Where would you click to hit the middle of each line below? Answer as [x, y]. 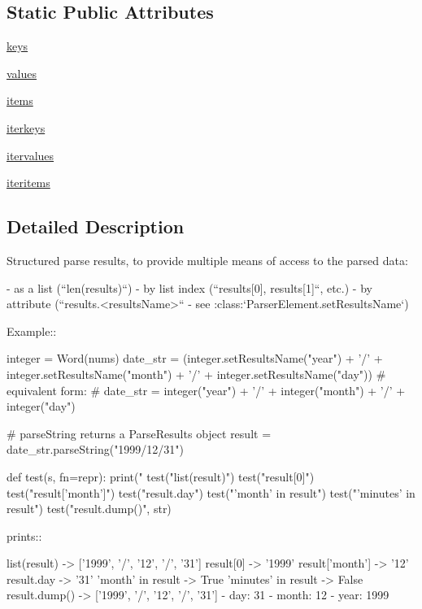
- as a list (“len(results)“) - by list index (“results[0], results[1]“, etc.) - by [189, 287]
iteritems [28, 183]
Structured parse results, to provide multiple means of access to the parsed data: [207, 260]
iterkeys [26, 127]
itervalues [30, 155]
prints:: [24, 535]
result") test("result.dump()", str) [89, 509]
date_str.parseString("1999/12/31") [96, 449]
